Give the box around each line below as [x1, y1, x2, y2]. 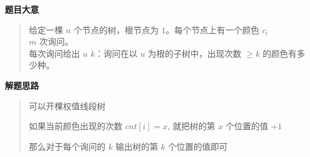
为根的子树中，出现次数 [147, 46, 241, 59]
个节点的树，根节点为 [73, 23, 159, 36]
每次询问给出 [29, 46, 80, 59]
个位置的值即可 [168, 139, 228, 152]
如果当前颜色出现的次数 [29, 120, 123, 132]
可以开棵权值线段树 [29, 99, 106, 112]
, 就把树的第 [167, 120, 215, 132]
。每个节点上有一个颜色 [166, 23, 260, 36]
